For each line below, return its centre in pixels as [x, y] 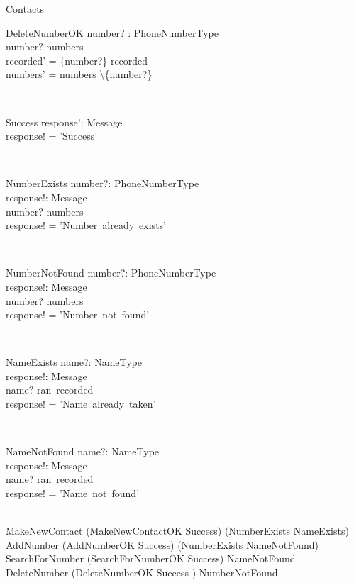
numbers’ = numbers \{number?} [79, 74]
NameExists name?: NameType [74, 362]
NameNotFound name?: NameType [83, 451]
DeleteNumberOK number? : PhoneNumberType [112, 32]
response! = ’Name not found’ [73, 493]
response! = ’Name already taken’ [81, 404]
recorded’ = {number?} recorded [77, 60]
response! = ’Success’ [52, 136]
